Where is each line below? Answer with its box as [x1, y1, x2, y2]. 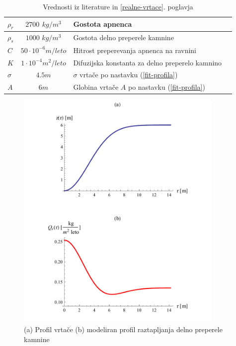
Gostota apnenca [73, 19, 132, 29]
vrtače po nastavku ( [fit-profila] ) [79, 69, 178, 80]
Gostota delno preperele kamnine [73, 32, 174, 43]
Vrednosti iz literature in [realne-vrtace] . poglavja [43, 1, 193, 11]
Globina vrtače [73, 82, 119, 92]
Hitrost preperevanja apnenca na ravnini [73, 45, 196, 55]
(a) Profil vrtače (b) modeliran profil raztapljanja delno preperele [24, 324, 223, 335]
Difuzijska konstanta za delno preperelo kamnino [73, 57, 222, 67]
